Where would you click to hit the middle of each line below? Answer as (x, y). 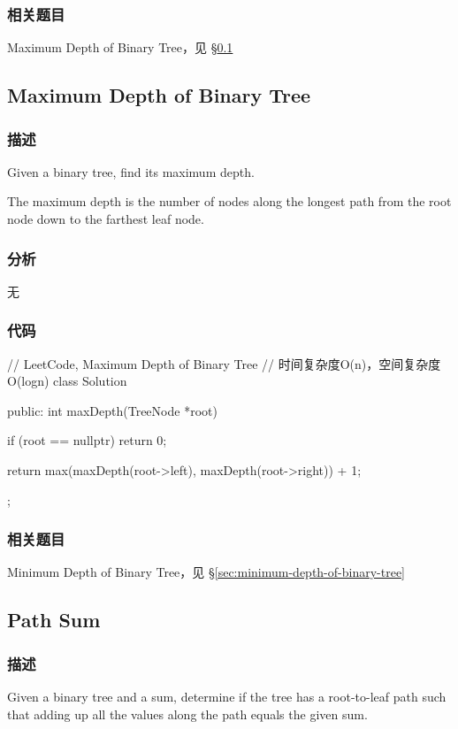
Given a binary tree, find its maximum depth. (131, 171)
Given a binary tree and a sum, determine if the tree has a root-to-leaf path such (227, 696)
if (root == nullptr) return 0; (87, 440)
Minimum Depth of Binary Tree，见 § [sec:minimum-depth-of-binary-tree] (206, 572)
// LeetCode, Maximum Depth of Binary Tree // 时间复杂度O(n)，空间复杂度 (224, 363)
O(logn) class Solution (67, 381)
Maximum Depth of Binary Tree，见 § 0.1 (120, 47)
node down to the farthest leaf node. (106, 219)
